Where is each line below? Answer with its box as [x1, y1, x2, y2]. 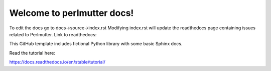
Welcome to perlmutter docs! [9, 7, 134, 18]
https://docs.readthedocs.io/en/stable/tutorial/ [9, 59, 105, 65]
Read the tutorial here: [9, 50, 55, 56]
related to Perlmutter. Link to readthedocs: [9, 31, 97, 37]
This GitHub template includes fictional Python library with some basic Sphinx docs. [9, 41, 183, 47]
